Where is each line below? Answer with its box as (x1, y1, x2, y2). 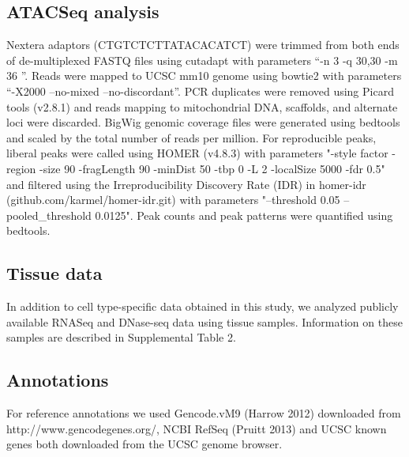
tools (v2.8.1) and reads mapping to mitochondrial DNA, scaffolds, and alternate (6, 98, 398, 115)
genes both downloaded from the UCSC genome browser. (6, 436, 283, 452)
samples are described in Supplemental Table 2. (6, 329, 236, 346)
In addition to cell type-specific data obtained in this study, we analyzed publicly (6, 298, 399, 315)
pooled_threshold (6, 206, 92, 223)
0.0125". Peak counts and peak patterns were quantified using (95, 206, 393, 223)
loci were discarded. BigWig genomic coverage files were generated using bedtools (6, 114, 400, 130)
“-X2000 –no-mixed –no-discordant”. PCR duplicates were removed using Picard (6, 82, 394, 99)
